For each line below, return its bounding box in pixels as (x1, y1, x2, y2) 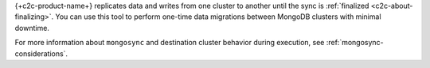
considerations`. (14, 48, 68, 59)
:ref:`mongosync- (326, 38, 384, 47)
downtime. (14, 23, 49, 32)
